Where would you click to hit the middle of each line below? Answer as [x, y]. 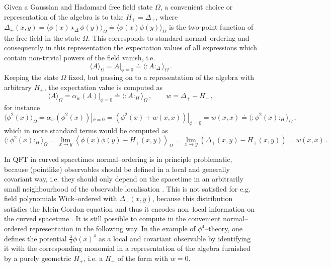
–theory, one [224, 229]
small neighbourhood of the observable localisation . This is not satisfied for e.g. [127, 188]
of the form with [143, 258]
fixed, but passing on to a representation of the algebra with [161, 77]
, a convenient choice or [196, 7]
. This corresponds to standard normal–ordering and [169, 37]
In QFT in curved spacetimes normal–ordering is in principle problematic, [118, 159]
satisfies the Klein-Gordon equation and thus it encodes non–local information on [129, 208]
